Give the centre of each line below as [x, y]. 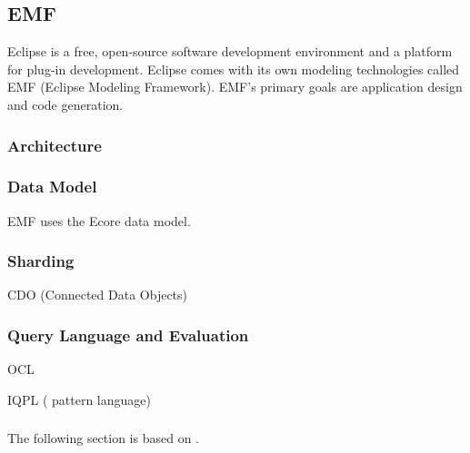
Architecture [55, 145]
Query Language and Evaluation [128, 335]
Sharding [41, 261]
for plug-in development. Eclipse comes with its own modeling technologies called [234, 69]
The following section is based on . [104, 438]
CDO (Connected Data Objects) [98, 295]
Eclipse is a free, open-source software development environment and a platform [230, 51]
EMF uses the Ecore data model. [99, 220]
